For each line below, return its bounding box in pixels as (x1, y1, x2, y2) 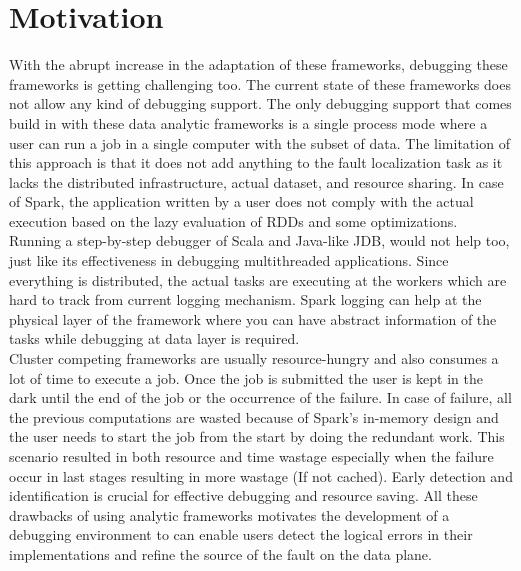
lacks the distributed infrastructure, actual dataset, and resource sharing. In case (9, 171, 504, 192)
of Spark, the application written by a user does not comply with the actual (9, 191, 474, 212)
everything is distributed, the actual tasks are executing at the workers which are (9, 269, 507, 290)
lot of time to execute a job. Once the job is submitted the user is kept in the (9, 367, 483, 388)
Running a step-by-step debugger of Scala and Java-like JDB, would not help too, (9, 230, 510, 251)
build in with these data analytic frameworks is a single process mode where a (9, 112, 488, 133)
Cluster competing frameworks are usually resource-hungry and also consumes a (9, 348, 499, 369)
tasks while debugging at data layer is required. (9, 328, 300, 349)
